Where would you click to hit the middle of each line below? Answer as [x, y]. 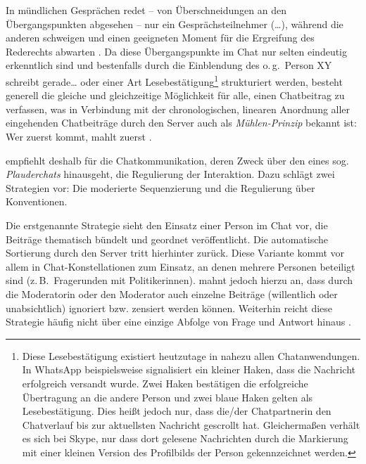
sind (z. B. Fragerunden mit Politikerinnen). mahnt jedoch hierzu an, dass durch [179, 280]
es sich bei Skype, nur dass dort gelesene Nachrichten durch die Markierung [185, 438]
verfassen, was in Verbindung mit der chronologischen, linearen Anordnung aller [178, 109]
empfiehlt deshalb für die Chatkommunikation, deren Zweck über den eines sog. [177, 160]
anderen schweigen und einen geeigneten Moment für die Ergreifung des [160, 38]
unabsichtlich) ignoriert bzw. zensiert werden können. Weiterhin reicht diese [169, 308]
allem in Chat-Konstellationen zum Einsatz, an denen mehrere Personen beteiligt [181, 266]
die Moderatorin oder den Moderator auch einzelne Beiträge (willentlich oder [172, 294]
